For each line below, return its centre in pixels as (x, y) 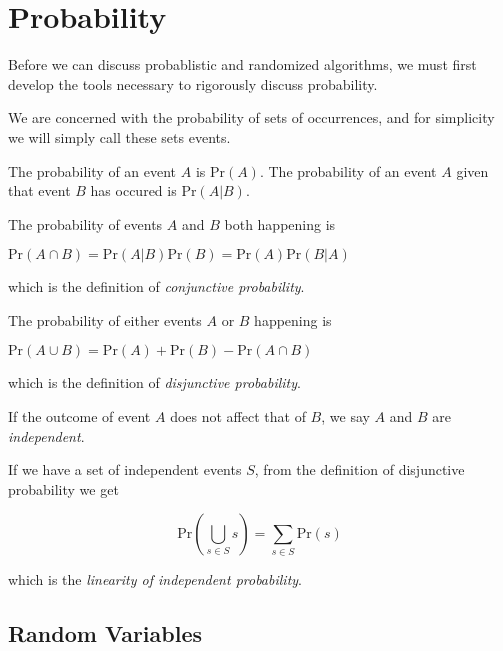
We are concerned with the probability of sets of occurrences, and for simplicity (251, 117)
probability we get (63, 488)
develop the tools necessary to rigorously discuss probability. (193, 83)
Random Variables (105, 633)
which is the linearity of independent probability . (155, 579)
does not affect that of (238, 416)
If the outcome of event (79, 416)
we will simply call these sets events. (119, 136)
